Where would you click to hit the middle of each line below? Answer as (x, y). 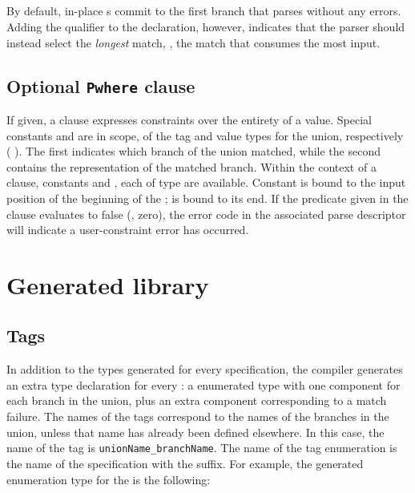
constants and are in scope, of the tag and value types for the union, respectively (205, 135)
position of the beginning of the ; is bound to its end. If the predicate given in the (207, 198)
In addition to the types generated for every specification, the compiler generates (205, 369)
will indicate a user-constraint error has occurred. (128, 230)
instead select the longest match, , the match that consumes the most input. (193, 42)
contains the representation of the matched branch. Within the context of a (191, 166)
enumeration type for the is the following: (109, 479)
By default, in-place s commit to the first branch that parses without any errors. (204, 11)
